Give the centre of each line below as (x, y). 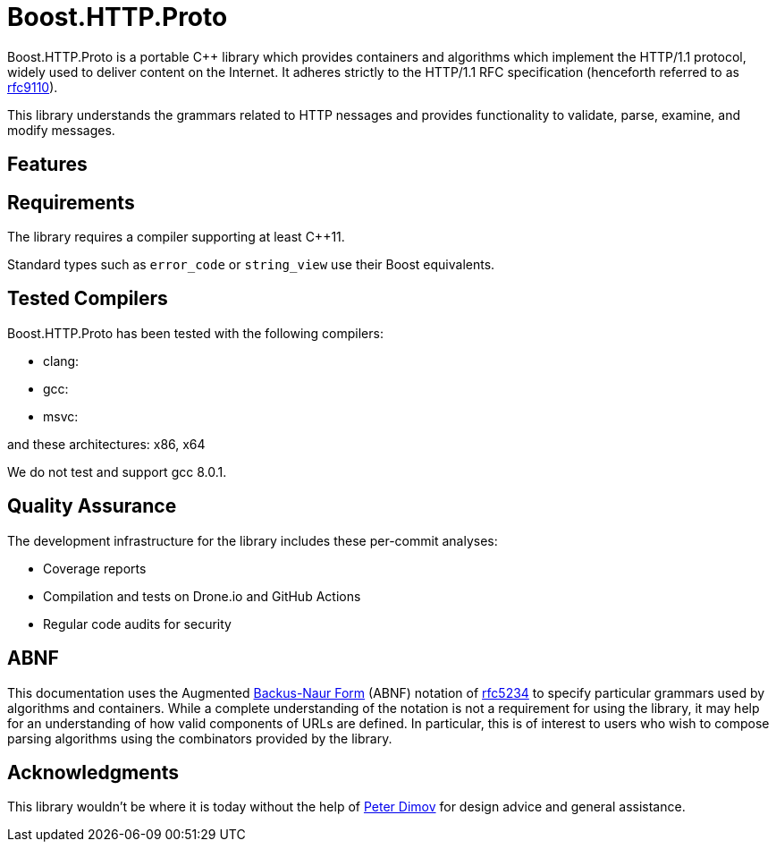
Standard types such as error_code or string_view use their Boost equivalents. (251, 265)
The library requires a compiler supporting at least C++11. (176, 237)
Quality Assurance (92, 506)
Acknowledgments (93, 772)
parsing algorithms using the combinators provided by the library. (200, 738)
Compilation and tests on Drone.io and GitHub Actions (202, 596)
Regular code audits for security (137, 624)
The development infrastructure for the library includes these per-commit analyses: (253, 540)
